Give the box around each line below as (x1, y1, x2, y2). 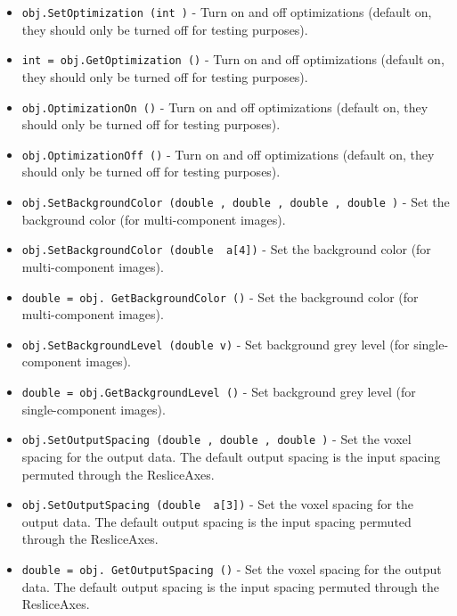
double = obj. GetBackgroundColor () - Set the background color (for (21, 287, 419, 306)
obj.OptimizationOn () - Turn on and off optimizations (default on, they (21, 97, 428, 116)
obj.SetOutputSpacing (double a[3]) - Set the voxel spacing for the (21, 495, 414, 513)
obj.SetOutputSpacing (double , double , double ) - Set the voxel (21, 430, 412, 448)
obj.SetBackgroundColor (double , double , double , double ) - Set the (21, 193, 450, 210)
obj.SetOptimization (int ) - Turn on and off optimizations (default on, (21, 3, 432, 21)
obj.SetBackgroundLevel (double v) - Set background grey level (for (21, 334, 410, 353)
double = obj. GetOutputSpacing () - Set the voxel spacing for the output (21, 559, 442, 578)
